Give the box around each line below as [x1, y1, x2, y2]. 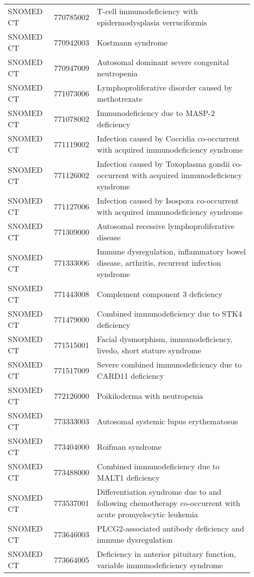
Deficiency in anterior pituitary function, [97, 548, 236, 559]
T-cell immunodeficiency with [97, 5, 198, 17]
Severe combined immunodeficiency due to [97, 359, 242, 370]
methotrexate [97, 93, 143, 104]
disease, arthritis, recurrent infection [97, 257, 221, 268]
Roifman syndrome [97, 440, 162, 452]
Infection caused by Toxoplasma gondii [97, 158, 230, 169]
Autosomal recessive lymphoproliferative [97, 220, 234, 231]
